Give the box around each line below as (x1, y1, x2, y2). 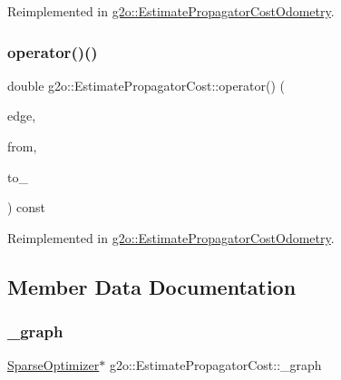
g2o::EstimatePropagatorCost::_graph (109, 356, 322, 375)
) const (7, 198, 46, 217)
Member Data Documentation (7, 272, 297, 300)
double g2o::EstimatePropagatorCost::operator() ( (7, 75, 286, 94)
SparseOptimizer (7, 356, 100, 375)
